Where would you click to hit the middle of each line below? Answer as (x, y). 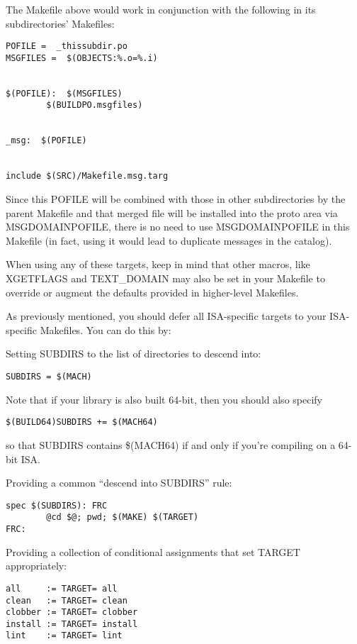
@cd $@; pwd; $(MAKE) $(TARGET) (123, 517)
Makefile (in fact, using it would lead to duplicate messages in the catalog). (169, 240)
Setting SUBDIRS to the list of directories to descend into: (134, 354)
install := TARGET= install (72, 624)
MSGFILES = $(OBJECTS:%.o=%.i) (82, 58)
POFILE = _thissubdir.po (67, 46)
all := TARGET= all (62, 588)
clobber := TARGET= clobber (72, 612)
